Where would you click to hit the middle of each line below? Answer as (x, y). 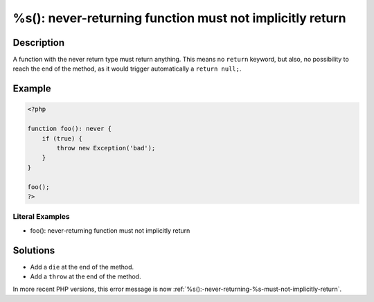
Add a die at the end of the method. (82, 267)
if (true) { (62, 138)
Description (39, 43)
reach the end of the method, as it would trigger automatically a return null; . (127, 69)
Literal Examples (41, 217)
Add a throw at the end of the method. (86, 276)
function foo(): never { (70, 129)
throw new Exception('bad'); (106, 148)
